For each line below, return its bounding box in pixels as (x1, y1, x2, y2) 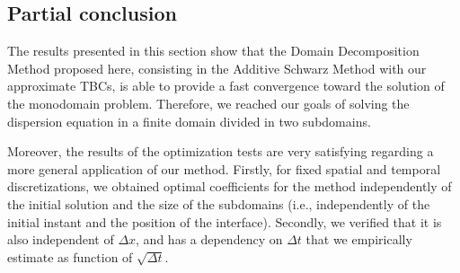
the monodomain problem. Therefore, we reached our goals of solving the (7, 93, 410, 112)
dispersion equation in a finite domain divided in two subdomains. (7, 111, 371, 130)
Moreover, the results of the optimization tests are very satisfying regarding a (7, 142, 434, 161)
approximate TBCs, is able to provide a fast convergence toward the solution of (7, 76, 445, 95)
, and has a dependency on (136, 230, 283, 249)
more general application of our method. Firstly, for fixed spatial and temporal (7, 159, 441, 178)
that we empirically (305, 230, 412, 249)
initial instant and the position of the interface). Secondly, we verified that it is (7, 212, 442, 231)
